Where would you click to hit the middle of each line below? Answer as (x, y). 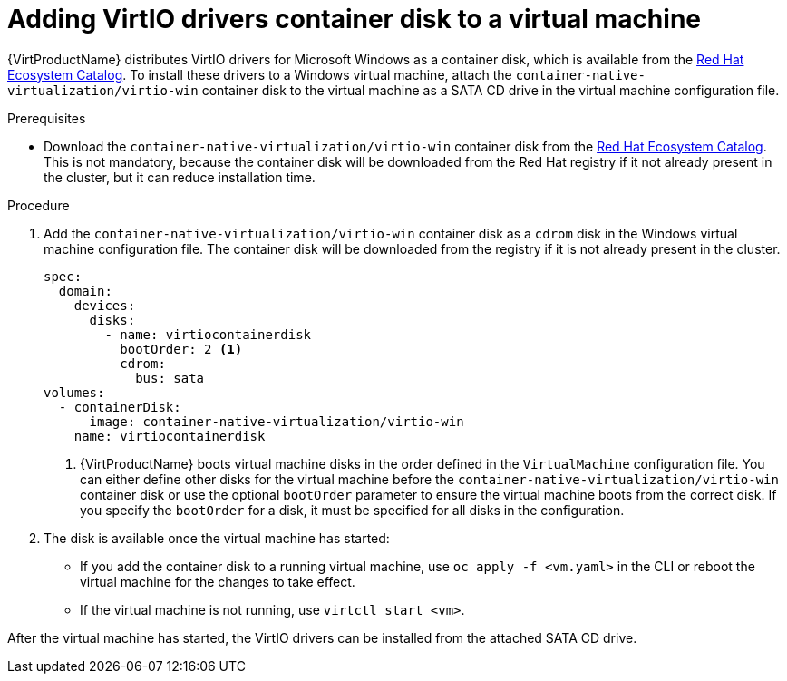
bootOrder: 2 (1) (181, 349)
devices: (105, 305)
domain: (85, 291)
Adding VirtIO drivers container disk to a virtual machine (354, 19)
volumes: (74, 392)
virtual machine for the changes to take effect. (218, 581)
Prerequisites (47, 118)
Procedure (39, 205)
